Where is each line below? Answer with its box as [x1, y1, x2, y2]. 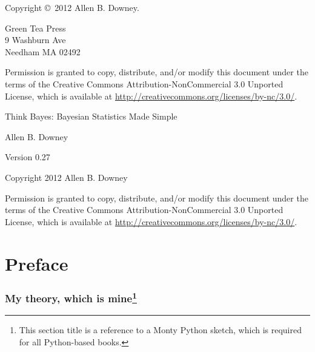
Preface [5, 251, 68, 276]
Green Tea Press [5, 21, 66, 34]
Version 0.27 [5, 151, 50, 163]
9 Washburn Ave [5, 33, 66, 46]
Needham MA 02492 [5, 45, 81, 58]
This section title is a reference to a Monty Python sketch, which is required [19, 323, 302, 336]
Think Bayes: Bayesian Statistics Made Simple [5, 110, 177, 123]
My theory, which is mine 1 [5, 289, 137, 306]
